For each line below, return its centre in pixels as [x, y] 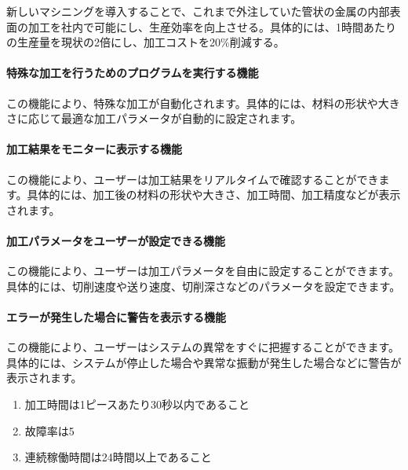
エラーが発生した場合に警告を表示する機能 [116, 316]
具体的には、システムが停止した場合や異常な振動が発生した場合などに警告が [204, 362]
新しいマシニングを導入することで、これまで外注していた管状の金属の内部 [198, 11]
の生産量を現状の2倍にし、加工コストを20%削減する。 [146, 42]
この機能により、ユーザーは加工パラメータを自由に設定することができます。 [203, 271]
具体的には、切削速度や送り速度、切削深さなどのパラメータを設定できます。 [204, 286]
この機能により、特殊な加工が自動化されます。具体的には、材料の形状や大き [203, 103]
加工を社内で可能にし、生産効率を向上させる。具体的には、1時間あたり [212, 26]
